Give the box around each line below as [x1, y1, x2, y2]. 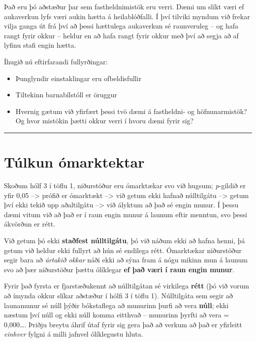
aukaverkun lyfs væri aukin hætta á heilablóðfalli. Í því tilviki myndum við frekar [4, 11, 250, 21]
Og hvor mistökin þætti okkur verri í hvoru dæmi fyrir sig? [15, 115, 194, 126]
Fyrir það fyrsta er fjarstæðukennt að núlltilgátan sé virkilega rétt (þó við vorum [4, 281, 249, 291]
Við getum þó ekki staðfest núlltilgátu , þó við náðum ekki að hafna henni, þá [4, 235, 245, 246]
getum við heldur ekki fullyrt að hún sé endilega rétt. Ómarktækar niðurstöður [4, 245, 242, 255]
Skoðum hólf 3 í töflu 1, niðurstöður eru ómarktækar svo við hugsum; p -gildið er [4, 180, 246, 191]
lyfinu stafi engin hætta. [4, 40, 76, 50]
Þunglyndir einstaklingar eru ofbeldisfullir [15, 73, 142, 83]
